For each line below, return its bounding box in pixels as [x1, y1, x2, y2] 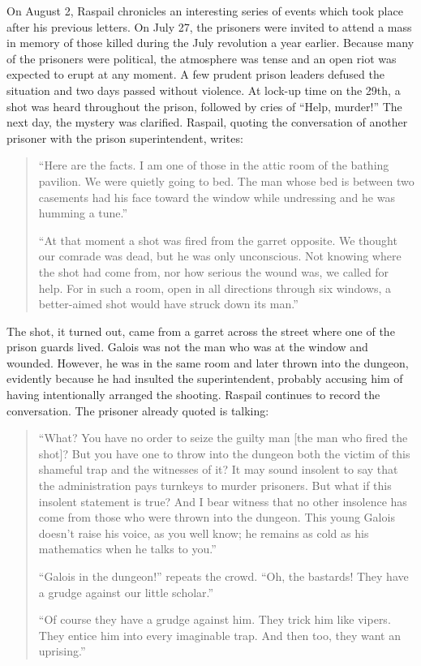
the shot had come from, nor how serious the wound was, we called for [38, 263, 389, 280]
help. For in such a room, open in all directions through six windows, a [38, 279, 392, 296]
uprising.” [38, 642, 86, 660]
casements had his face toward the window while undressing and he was [38, 188, 395, 205]
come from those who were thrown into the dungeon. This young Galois [38, 509, 395, 526]
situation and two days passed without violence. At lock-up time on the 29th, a [6, 81, 401, 98]
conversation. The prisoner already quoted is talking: [6, 402, 269, 419]
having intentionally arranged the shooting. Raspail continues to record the [6, 386, 380, 403]
